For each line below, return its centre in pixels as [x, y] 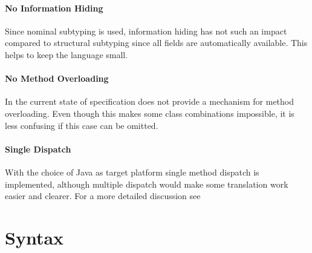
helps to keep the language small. [67, 54]
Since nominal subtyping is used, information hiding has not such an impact [146, 31]
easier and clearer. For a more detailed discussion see [103, 196]
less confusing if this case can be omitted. [82, 125]
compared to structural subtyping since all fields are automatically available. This [156, 43]
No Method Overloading [57, 78]
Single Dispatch [38, 149]
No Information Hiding [54, 8]
